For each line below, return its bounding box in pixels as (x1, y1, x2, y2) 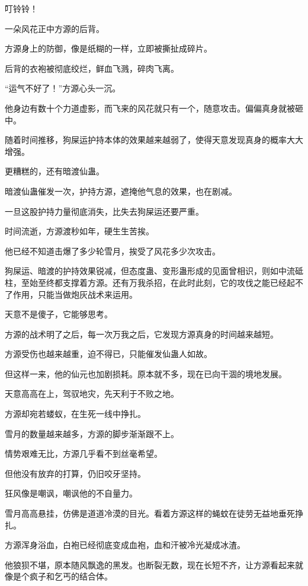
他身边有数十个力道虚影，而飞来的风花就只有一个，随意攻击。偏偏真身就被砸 (5, 101, 303, 114)
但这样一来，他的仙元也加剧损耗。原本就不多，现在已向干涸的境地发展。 (5, 367, 287, 380)
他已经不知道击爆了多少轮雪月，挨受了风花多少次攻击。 (5, 244, 220, 257)
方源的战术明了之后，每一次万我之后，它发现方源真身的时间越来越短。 (5, 327, 278, 340)
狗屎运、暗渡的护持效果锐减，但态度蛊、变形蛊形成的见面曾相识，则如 (5, 265, 278, 277)
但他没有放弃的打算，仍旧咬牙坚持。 (5, 467, 146, 479)
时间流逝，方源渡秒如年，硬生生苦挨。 (5, 225, 154, 237)
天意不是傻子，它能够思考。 (5, 308, 113, 320)
